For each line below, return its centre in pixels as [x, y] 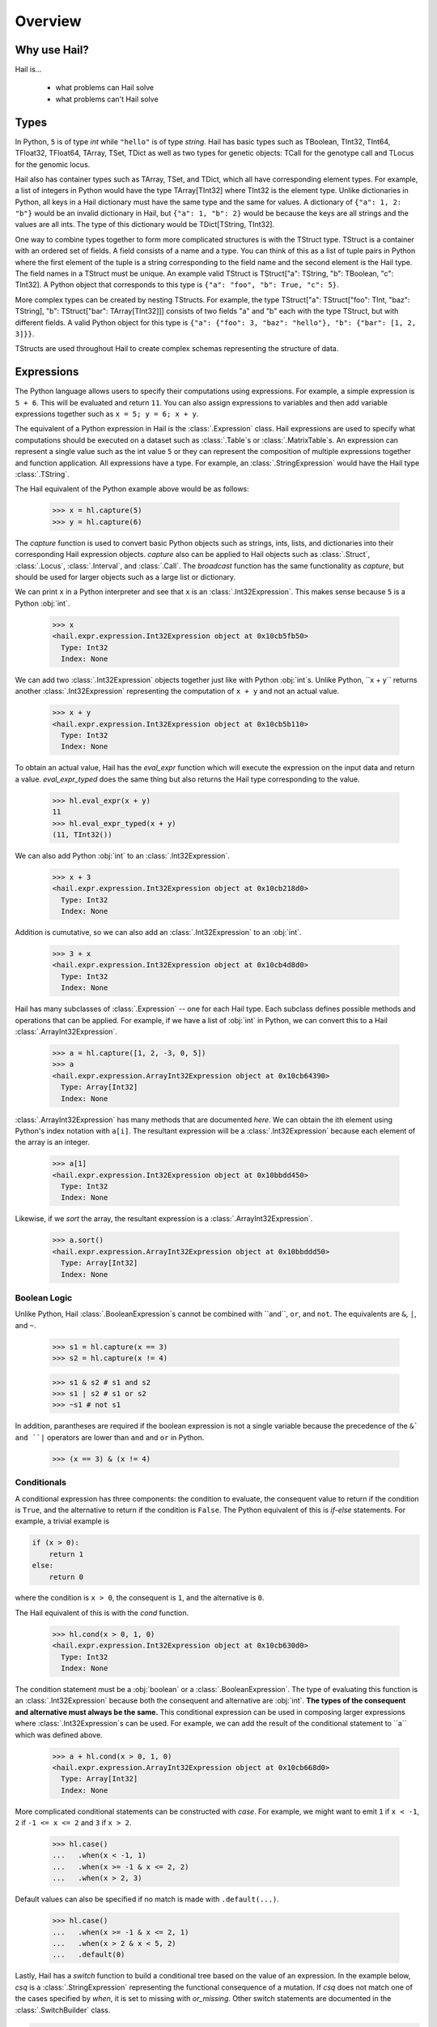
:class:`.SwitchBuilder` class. [63, 2010]
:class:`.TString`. [42, 474]
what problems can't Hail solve [107, 99]
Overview [48, 21]
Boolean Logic [44, 1297]
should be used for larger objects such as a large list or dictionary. [125, 576]
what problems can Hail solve [105, 88]
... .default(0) [89, 1955]
